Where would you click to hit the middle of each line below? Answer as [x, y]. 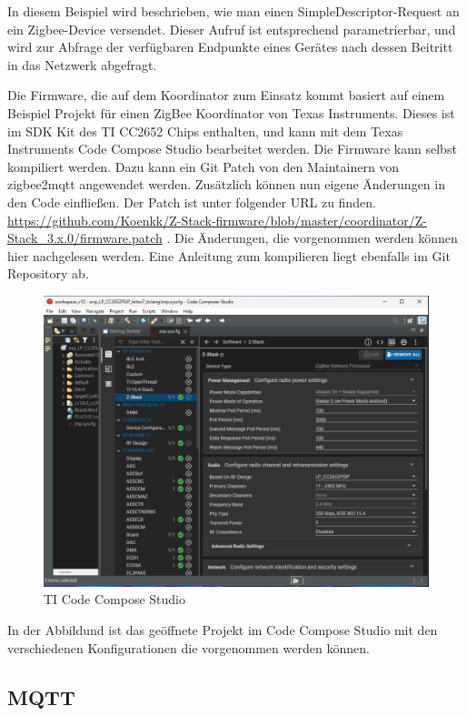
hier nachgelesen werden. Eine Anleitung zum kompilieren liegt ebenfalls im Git [229, 255]
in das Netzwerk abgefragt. [82, 64]
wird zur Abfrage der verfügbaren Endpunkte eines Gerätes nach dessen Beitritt [230, 47]
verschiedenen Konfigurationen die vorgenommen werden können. [189, 647]
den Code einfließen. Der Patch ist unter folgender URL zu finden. [192, 202]
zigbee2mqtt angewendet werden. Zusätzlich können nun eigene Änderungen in [226, 184]
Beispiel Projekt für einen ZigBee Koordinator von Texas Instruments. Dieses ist [231, 112]
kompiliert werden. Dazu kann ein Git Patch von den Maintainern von [204, 166]
